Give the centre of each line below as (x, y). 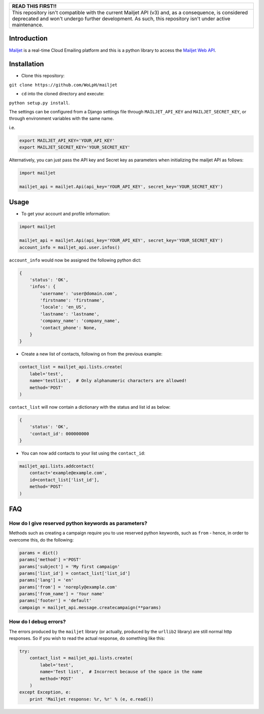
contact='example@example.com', (68, 473)
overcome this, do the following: (41, 540)
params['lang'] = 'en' (46, 580)
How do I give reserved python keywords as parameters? (78, 523)
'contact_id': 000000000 (59, 433)
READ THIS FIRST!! (34, 6)
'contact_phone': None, (68, 328)
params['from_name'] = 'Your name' (62, 594)
